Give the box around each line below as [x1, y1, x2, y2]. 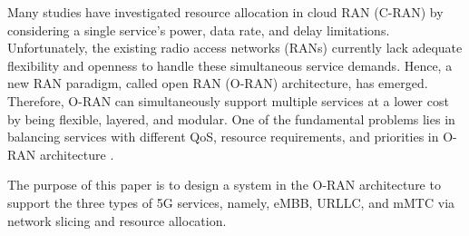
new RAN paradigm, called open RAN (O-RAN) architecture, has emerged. [7, 74, 428, 93]
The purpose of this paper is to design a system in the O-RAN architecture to [7, 175, 441, 194]
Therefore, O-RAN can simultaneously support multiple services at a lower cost [7, 91, 449, 110]
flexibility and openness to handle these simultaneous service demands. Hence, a [7, 55, 453, 74]
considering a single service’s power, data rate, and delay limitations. [7, 20, 390, 39]
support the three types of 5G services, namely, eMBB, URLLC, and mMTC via [7, 192, 455, 211]
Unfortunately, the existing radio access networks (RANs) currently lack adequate [7, 38, 463, 57]
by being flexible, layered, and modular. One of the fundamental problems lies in [7, 109, 455, 128]
